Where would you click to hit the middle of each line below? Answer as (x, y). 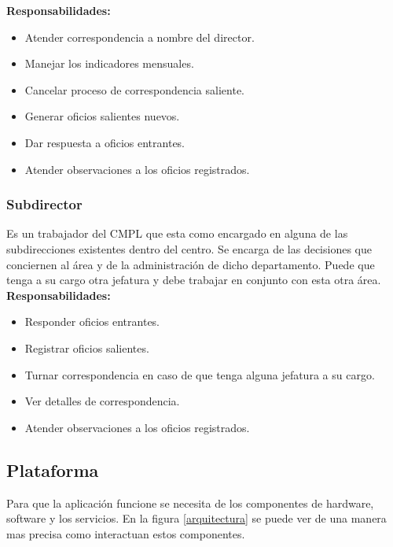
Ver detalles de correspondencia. (102, 401)
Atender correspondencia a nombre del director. (140, 37)
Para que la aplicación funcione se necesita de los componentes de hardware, (190, 503)
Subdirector (44, 204)
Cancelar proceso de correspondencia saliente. (134, 89)
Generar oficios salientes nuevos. (102, 116)
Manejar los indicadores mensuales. (109, 63)
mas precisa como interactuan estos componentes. (126, 533)
